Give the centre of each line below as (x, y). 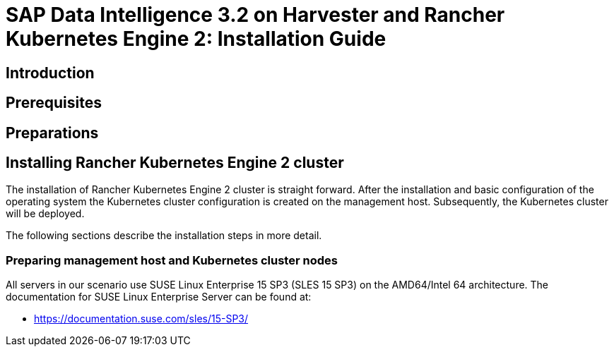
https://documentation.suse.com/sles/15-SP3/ (141, 319)
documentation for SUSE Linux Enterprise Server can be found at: (159, 297)
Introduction (50, 73)
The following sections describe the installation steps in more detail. (164, 236)
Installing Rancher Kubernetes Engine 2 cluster (175, 163)
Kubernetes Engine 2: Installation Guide (196, 39)
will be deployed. (45, 214)
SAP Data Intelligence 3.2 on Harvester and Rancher (255, 15)
